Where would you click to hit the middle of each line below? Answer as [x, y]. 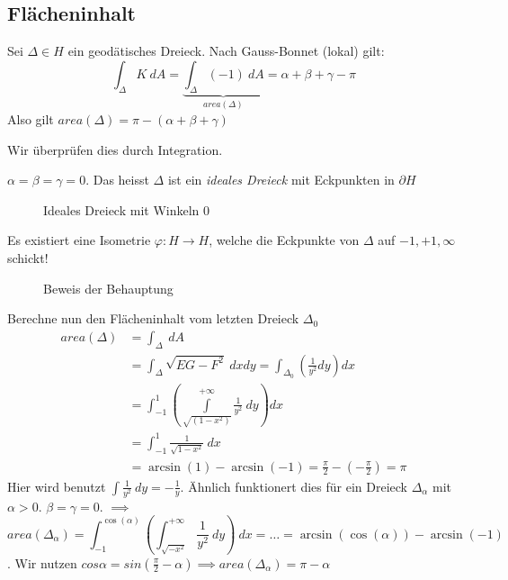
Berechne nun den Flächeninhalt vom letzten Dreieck [153, 318]
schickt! [28, 258]
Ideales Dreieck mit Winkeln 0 [127, 209]
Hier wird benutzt [57, 486]
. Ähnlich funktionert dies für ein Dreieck [294, 486]
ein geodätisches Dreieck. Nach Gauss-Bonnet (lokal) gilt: [226, 51]
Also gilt [31, 119]
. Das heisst [117, 180]
